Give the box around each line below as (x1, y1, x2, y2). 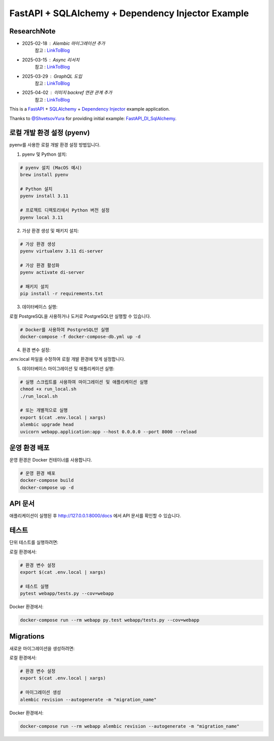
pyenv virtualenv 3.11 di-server (20, 248, 104, 254)
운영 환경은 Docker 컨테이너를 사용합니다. (9, 457, 92, 463)
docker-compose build (20, 477, 74, 483)
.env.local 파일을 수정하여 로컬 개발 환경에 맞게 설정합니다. (9, 356, 125, 362)
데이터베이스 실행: (22, 304, 58, 310)
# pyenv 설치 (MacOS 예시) (20, 165, 82, 170)
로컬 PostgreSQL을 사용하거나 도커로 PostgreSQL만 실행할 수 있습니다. (9, 313, 152, 319)
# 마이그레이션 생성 (20, 690, 61, 695)
